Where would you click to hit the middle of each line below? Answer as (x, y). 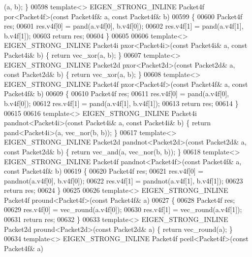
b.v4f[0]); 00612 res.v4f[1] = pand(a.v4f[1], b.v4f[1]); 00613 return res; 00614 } (121, 103)
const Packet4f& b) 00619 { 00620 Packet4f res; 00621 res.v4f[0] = (104, 171)
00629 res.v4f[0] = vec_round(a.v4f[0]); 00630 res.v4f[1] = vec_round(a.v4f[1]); (123, 209)
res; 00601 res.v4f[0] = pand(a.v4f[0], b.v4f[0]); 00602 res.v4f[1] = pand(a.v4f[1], (124, 26)
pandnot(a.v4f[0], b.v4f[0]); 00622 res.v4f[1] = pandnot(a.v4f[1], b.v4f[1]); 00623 (124, 180)
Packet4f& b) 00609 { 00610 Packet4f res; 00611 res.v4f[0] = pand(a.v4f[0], (117, 93)
